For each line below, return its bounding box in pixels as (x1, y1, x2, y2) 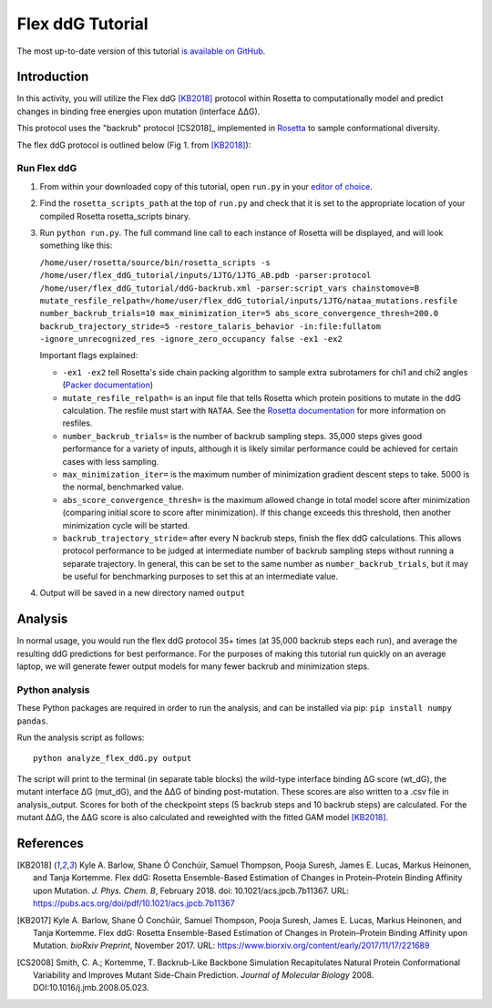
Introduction (16, 69, 89, 85)
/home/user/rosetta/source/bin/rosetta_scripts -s (39, 257, 271, 268)
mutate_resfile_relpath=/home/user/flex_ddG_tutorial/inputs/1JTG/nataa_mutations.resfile (39, 295, 458, 305)
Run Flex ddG (16, 162, 77, 175)
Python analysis (16, 684, 90, 696)
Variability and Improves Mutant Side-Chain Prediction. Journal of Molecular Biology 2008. (33, 970, 374, 981)
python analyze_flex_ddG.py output (33, 753, 192, 764)
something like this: (39, 240, 113, 251)
